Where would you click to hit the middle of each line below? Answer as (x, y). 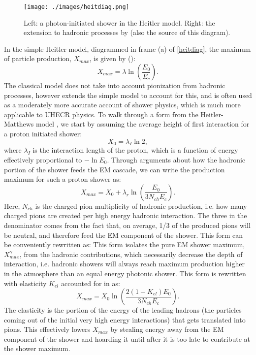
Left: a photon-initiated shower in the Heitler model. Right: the (119, 22)
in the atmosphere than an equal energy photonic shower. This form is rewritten (125, 273)
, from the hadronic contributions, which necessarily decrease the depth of (131, 254)
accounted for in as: (90, 283)
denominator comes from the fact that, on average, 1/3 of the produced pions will (127, 225)
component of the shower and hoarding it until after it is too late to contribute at (127, 339)
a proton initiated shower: (43, 133)
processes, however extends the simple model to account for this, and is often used (128, 95)
